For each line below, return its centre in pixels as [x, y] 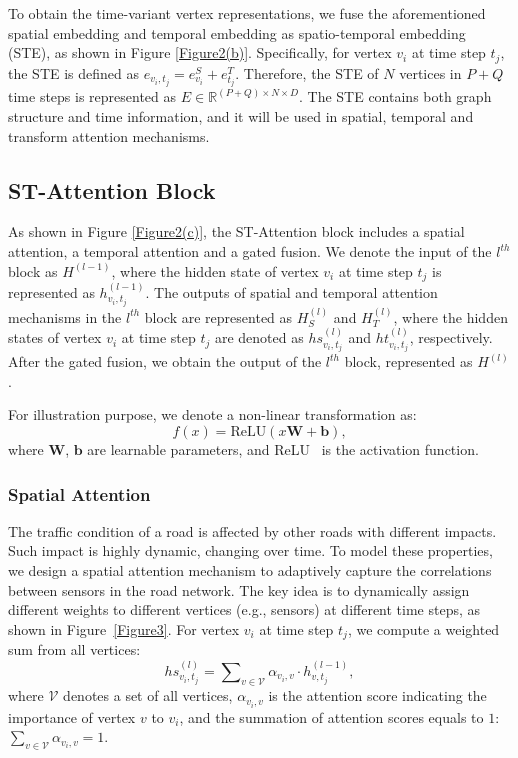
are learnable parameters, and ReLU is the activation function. [283, 449]
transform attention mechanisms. [109, 135]
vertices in [430, 72]
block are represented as [218, 316]
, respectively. [451, 337]
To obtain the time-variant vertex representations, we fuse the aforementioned [247, 13]
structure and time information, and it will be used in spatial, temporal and [241, 116]
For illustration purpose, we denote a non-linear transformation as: [212, 414]
